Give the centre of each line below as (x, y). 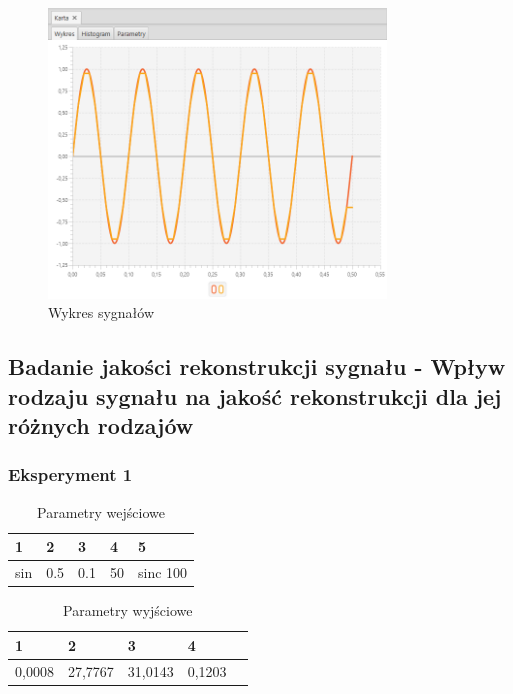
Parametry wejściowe (101, 511)
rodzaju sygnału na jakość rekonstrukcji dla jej (255, 395)
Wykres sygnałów (101, 312)
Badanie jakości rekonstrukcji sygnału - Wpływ (257, 366)
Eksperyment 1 (70, 474)
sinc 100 (163, 572)
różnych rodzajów (101, 425)
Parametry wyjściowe (128, 610)
